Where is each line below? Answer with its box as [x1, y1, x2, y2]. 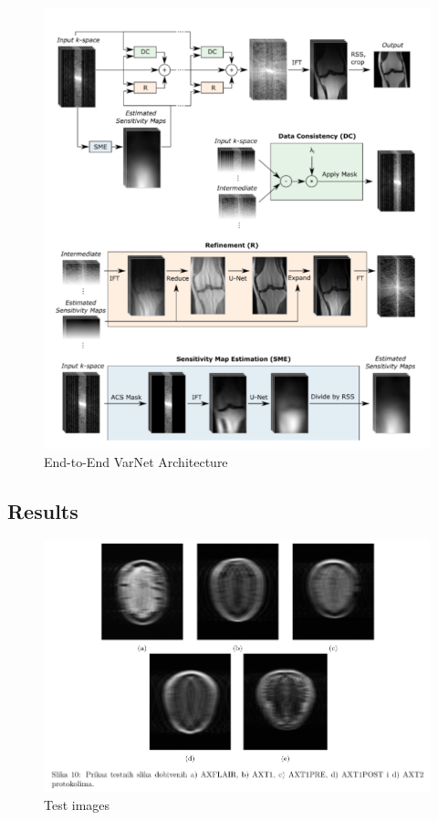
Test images [44, 795, 110, 815]
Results [7, 496, 78, 524]
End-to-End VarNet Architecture [44, 452, 228, 471]
